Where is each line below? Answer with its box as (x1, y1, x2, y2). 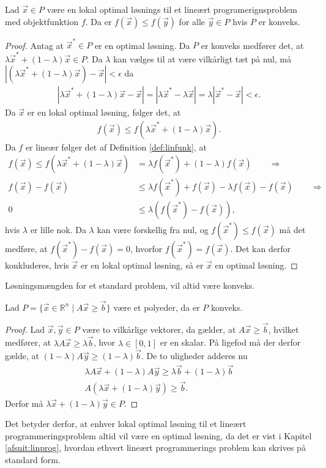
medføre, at (5, 242, 48, 254)
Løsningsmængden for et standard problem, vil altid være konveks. (5, 279, 255, 292)
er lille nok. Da (30, 223, 86, 236)
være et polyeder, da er (113, 300, 200, 313)
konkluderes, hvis (5, 258, 69, 271)
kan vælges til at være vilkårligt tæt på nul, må (113, 52, 292, 65)
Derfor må (5, 396, 43, 409)
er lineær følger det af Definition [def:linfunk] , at (25, 140, 207, 153)
